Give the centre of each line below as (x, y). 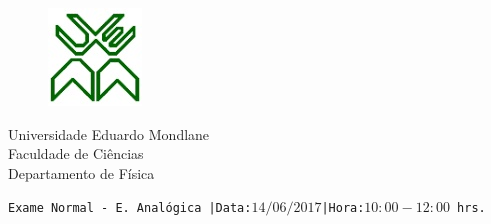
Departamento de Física (81, 172)
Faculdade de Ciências (76, 153)
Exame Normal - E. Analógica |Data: (130, 208)
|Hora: (343, 208)
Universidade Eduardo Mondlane (109, 133)
